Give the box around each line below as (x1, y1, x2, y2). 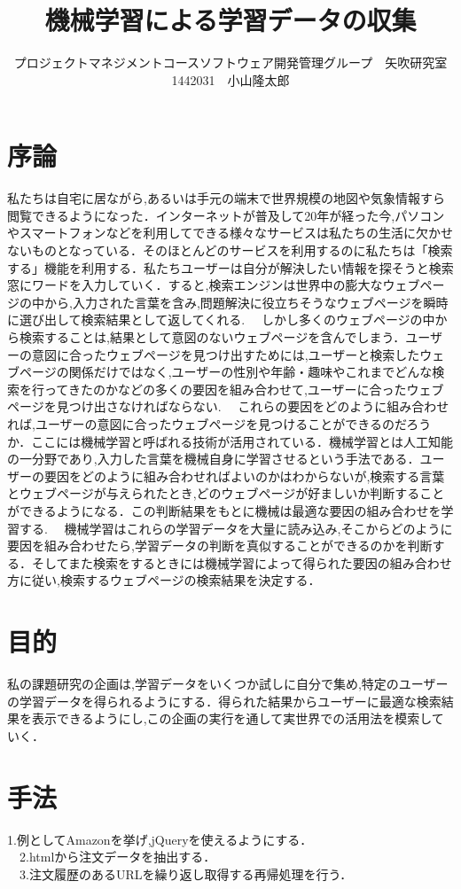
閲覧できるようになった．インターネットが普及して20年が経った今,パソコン (7, 206, 445, 224)
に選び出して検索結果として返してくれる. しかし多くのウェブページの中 (7, 310, 435, 329)
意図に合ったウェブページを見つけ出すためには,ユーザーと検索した (31, 345, 420, 363)
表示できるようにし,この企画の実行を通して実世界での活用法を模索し (31, 709, 432, 728)
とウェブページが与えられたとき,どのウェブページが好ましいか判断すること (7, 484, 445, 503)
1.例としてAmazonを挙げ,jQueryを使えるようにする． (7, 830, 313, 848)
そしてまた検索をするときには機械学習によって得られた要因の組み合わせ (31, 553, 452, 572)
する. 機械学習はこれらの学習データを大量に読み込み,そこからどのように (19, 519, 453, 537)
